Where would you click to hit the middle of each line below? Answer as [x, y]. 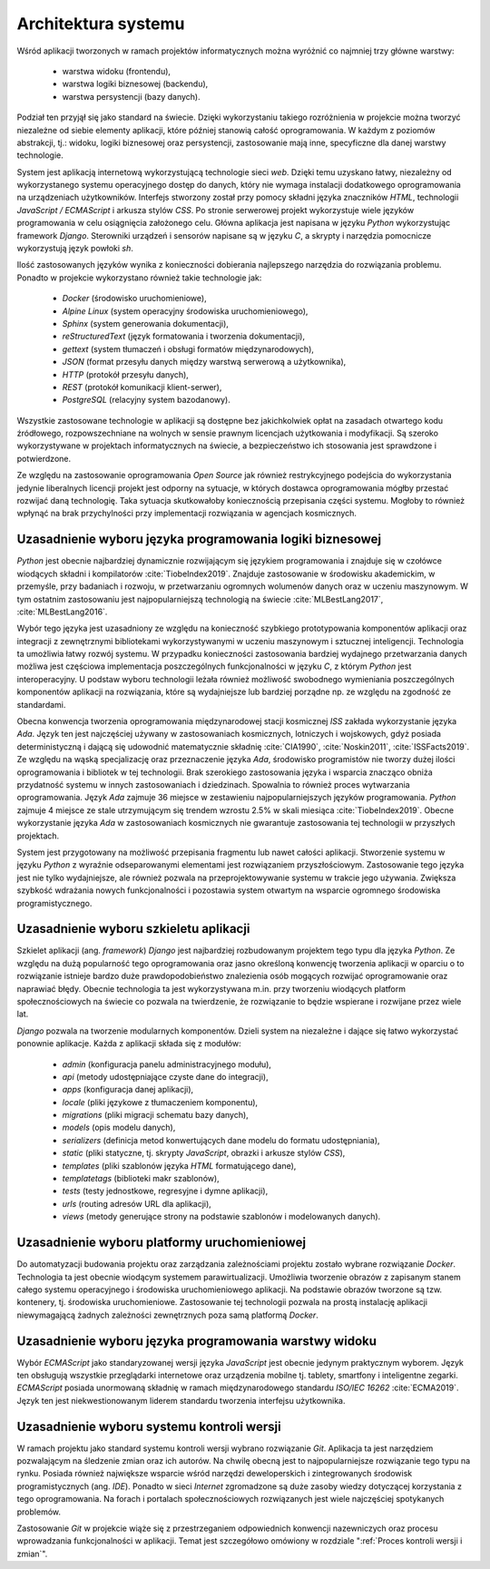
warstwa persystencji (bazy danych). [131, 96]
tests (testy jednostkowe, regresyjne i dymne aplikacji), [165, 1191]
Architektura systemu [101, 24]
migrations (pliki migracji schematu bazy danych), [155, 1115]
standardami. [41, 704]
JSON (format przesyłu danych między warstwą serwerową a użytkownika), [204, 362]
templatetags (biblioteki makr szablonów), [141, 1179]
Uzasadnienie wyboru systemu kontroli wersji [149, 1426]
